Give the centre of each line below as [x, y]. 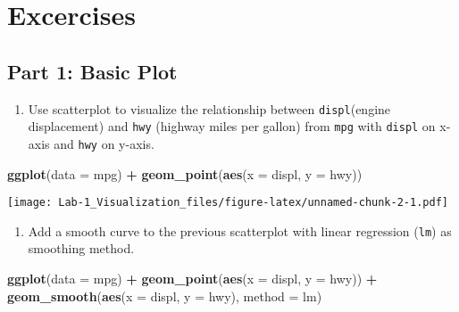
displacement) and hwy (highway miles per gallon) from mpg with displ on [232, 126]
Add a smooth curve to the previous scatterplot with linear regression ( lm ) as [240, 230]
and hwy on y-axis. [104, 143]
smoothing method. [81, 248]
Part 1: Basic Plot [92, 71]
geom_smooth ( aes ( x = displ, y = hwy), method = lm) [165, 296]
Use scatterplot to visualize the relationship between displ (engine [209, 108]
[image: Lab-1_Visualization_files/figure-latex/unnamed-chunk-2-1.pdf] [228, 203]
